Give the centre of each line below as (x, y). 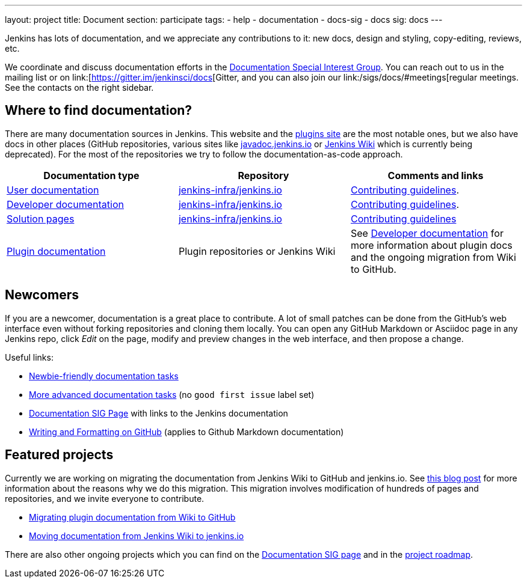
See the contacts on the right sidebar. (79, 87)
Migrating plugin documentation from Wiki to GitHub (132, 517)
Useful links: (29, 357)
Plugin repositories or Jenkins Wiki (257, 251)
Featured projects (59, 455)
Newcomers (42, 295)
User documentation (53, 190)
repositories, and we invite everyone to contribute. (105, 498)
